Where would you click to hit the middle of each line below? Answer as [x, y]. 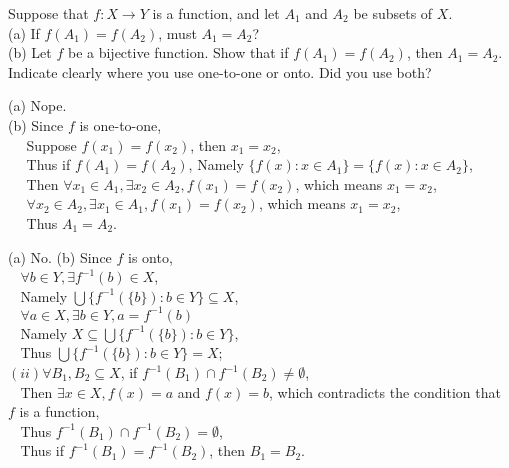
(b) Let [30, 52]
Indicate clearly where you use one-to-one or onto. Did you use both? [220, 71]
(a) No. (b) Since [60, 256]
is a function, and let [216, 13]
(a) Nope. [37, 105]
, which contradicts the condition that [385, 391]
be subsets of [393, 13]
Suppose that [48, 13]
